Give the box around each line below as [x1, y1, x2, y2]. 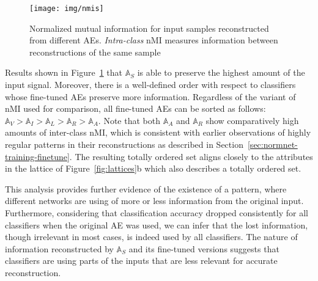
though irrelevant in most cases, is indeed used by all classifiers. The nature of [5, 230, 298, 243]
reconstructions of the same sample [29, 45, 161, 58]
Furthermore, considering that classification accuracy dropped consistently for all [5, 206, 308, 219]
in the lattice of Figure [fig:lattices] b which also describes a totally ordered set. [5, 162, 301, 175]
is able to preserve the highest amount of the [137, 66, 305, 79]
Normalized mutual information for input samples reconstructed [29, 21, 269, 34]
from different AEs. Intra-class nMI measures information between [29, 34, 278, 46]
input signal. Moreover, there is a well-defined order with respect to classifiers [5, 78, 296, 91]
